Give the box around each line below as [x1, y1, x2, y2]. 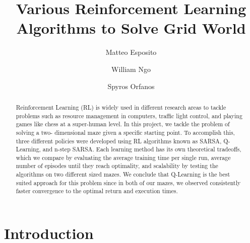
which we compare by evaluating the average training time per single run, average [16, 153, 231, 161]
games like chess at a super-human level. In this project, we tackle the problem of [16, 120, 230, 128]
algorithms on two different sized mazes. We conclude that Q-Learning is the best [16, 170, 230, 179]
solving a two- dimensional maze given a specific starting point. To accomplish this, [16, 128, 235, 136]
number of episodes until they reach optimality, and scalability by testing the [16, 161, 218, 170]
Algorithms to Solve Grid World [16, 18, 246, 38]
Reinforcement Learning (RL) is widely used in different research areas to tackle [16, 103, 226, 111]
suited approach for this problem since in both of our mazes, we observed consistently [16, 178, 241, 187]
